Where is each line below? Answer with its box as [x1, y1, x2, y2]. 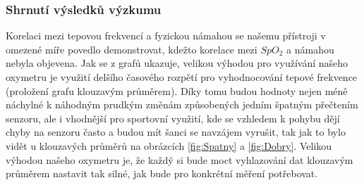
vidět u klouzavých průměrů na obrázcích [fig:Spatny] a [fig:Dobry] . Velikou [6, 138, 332, 153]
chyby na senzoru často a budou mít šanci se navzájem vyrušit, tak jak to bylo [6, 125, 346, 139]
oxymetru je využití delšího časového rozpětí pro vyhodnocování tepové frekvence [6, 70, 358, 84]
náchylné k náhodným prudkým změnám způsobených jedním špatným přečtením [6, 97, 358, 112]
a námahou [286, 42, 334, 56]
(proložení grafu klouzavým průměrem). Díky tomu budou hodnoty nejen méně [6, 83, 348, 98]
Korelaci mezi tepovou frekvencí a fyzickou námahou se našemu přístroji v [6, 28, 326, 43]
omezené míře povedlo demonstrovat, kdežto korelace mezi [6, 42, 257, 56]
